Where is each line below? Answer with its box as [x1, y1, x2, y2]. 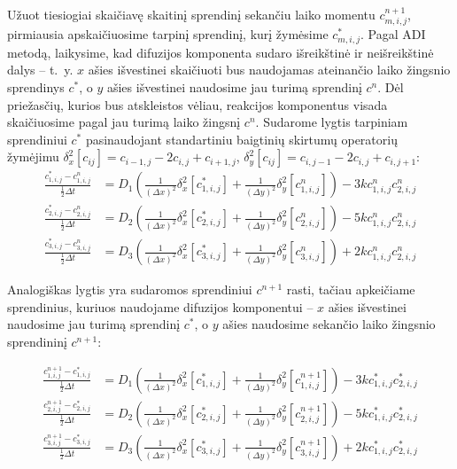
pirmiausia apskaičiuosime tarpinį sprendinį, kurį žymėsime [7, 25, 329, 43]
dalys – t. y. [7, 60, 74, 79]
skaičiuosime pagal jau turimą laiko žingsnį [7, 113, 241, 131]
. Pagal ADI [360, 25, 426, 43]
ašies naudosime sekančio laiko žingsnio [222, 315, 436, 333]
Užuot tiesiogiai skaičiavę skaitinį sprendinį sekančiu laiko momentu [7, 5, 376, 23]
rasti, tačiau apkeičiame [286, 280, 415, 299]
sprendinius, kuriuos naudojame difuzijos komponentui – [7, 297, 314, 316]
